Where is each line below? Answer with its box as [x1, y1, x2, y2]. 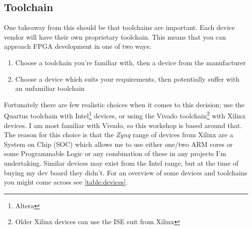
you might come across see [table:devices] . [4, 177, 128, 187]
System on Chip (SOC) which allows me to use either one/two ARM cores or [4, 139, 233, 149]
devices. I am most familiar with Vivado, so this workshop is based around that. [4, 120, 242, 130]
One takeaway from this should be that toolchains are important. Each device [4, 22, 235, 32]
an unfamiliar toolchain [15, 83, 85, 93]
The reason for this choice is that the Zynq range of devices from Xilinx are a [4, 129, 234, 140]
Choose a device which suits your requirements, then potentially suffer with [15, 73, 239, 84]
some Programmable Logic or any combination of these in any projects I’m [4, 148, 226, 158]
